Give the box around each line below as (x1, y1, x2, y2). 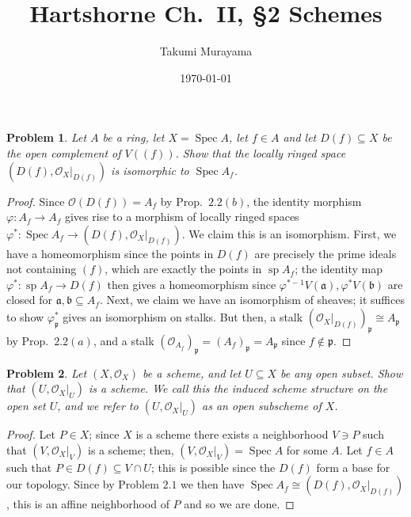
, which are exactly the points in (105, 260, 262, 277)
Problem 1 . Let (6, 129, 87, 146)
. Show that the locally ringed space (175, 144, 346, 161)
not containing (6, 260, 77, 277)
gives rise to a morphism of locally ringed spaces (64, 208, 299, 225)
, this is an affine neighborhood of (6, 496, 169, 512)
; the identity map (295, 260, 383, 277)
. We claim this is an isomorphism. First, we (181, 225, 397, 241)
